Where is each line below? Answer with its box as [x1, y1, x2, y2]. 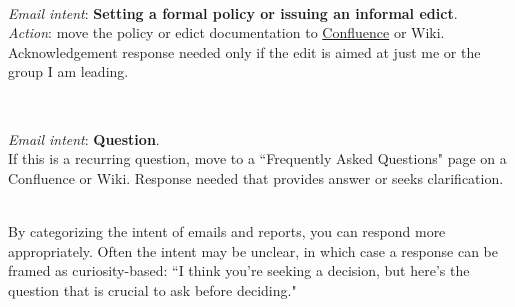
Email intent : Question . [8, 128, 160, 149]
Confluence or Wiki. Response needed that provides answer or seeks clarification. [8, 167, 504, 188]
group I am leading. [8, 61, 129, 82]
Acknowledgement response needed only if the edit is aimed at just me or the [8, 41, 481, 62]
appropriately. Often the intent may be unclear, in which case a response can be [8, 240, 498, 261]
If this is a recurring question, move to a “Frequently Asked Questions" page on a [8, 148, 507, 169]
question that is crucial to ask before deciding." [8, 279, 297, 300]
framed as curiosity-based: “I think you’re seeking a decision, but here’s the [8, 260, 470, 281]
